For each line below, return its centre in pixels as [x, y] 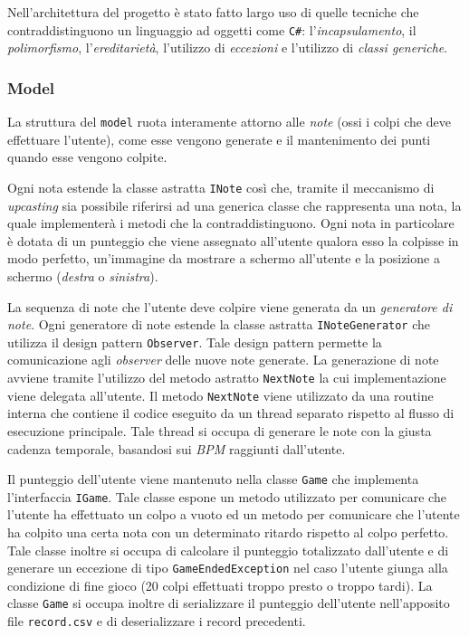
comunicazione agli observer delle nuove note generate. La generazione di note [223, 360]
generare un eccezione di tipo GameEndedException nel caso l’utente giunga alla [228, 568]
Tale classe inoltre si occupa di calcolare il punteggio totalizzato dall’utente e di [228, 550]
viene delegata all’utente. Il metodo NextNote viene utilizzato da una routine [220, 395]
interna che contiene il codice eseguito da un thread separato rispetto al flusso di [231, 413]
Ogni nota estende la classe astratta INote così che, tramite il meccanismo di [221, 187]
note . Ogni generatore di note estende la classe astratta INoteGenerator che [219, 324]
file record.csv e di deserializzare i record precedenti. [157, 621]
